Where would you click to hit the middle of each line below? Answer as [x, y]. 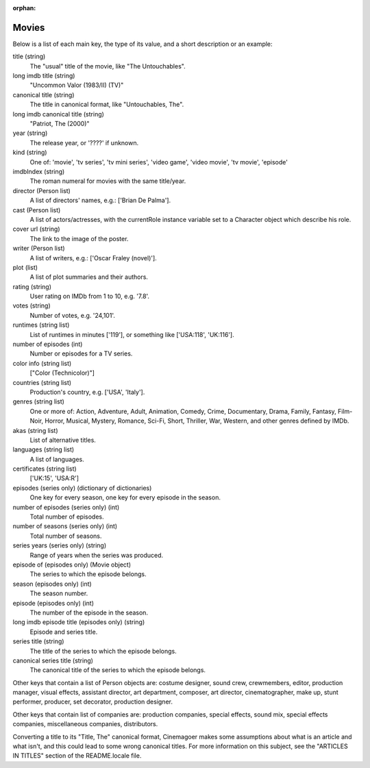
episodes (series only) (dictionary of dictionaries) [82, 488]
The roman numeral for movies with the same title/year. [108, 181]
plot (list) [25, 267]
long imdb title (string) [44, 76]
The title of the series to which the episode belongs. [103, 651]
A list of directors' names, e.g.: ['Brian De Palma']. [100, 200]
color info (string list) [42, 363]
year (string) [30, 133]
